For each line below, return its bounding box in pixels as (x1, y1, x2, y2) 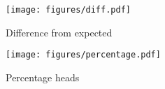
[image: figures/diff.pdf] (6, 5, 131, 15)
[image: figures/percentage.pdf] (6, 50, 161, 60)
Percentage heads (6, 69, 80, 84)
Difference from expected (6, 25, 113, 39)
